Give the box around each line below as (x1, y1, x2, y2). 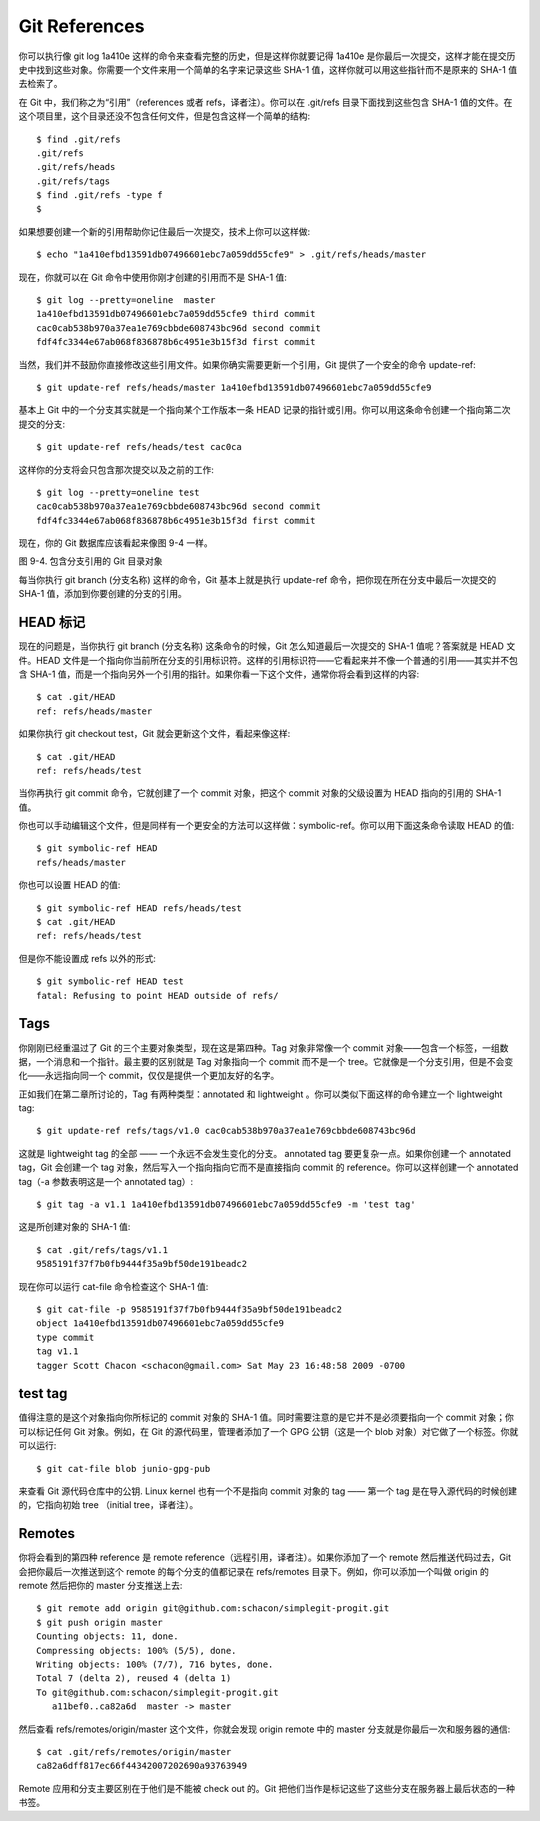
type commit (36, 1331, 95, 1343)
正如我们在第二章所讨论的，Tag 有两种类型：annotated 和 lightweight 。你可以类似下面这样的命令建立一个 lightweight (18, 1088, 503, 1100)
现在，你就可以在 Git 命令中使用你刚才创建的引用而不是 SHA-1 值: (18, 271, 287, 283)
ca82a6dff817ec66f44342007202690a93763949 (36, 1760, 248, 1772)
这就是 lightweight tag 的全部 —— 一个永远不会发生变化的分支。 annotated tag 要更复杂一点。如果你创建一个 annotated (18, 1147, 512, 1159)
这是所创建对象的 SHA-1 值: (18, 1221, 131, 1233)
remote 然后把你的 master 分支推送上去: (18, 1580, 183, 1592)
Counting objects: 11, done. (36, 1631, 179, 1642)
